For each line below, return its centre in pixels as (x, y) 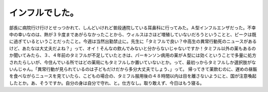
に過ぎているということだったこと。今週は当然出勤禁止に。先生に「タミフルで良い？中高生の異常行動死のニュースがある (133, 42)
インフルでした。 (44, 13)
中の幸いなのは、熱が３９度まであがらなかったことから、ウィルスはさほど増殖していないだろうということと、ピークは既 (133, 34)
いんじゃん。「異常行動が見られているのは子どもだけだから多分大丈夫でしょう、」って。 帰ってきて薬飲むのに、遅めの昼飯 (133, 69)
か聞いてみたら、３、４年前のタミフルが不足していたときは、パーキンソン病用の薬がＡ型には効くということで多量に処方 (133, 55)
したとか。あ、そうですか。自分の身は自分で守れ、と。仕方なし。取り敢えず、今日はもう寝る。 (107, 83)
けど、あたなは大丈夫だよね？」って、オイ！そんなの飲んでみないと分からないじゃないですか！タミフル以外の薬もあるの (133, 48)
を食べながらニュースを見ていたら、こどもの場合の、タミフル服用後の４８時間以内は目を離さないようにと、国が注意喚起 (133, 76)
